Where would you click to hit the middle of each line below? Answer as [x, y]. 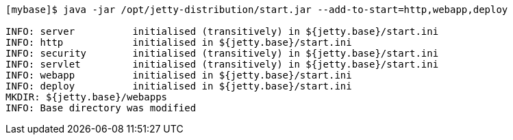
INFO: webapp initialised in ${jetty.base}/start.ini [179, 75]
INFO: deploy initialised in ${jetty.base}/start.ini [179, 86]
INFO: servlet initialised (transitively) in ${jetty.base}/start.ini [222, 64]
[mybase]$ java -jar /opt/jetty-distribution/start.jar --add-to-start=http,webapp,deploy [257, 10]
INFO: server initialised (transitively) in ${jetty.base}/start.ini [222, 31]
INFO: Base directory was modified [101, 108]
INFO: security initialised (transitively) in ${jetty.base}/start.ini [222, 53]
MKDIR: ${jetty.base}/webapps [87, 97]
